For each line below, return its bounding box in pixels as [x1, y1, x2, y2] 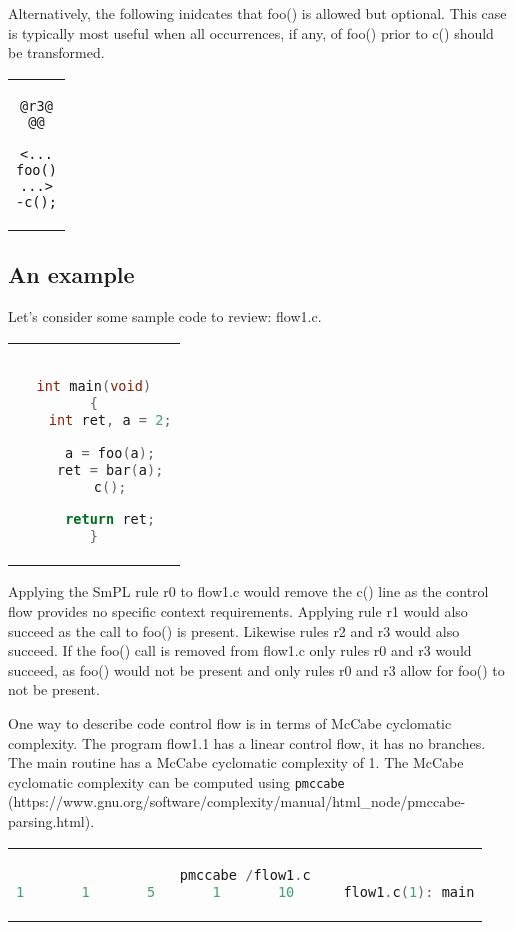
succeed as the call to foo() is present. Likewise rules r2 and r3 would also [8, 620, 460, 641]
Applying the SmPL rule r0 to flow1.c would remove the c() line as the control [8, 581, 489, 602]
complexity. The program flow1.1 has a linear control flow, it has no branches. [8, 732, 486, 753]
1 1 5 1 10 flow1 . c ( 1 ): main [16, 883, 475, 900]
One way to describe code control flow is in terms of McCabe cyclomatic [8, 713, 452, 734]
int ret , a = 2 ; [48, 411, 172, 428]
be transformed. [8, 42, 105, 63]
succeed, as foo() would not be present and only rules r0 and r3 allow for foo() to [8, 659, 505, 680]
